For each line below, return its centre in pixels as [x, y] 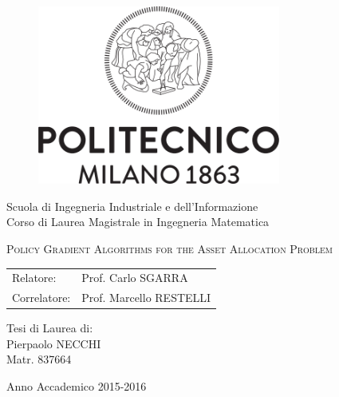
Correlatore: [41, 298]
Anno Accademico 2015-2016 [77, 386]
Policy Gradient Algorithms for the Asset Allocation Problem [170, 248]
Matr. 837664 [39, 359]
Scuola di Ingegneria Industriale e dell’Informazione [132, 206]
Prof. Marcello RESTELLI [146, 298]
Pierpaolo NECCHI [54, 343]
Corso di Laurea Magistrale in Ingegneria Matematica [138, 222]
